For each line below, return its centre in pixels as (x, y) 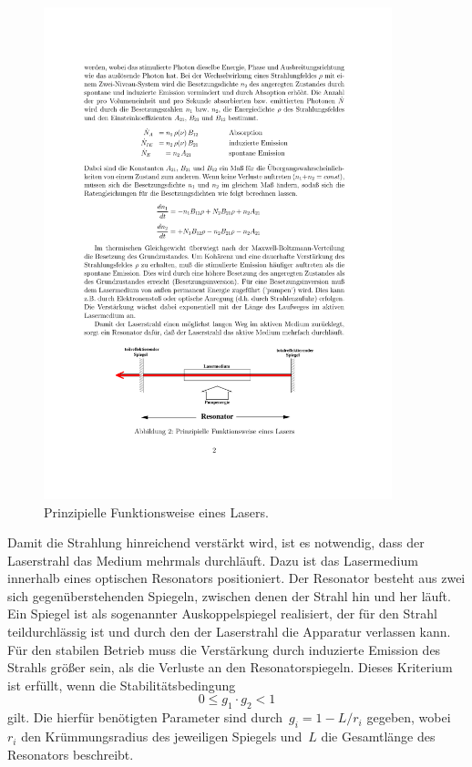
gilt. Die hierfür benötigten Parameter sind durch (145, 717)
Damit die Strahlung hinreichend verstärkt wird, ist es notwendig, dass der (216, 542)
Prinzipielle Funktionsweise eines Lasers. (156, 511)
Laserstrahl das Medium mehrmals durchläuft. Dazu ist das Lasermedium (213, 560)
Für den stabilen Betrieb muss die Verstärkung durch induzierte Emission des (224, 649)
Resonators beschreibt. (71, 754)
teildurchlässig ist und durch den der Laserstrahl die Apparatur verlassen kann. (229, 632)
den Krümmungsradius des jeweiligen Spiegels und (162, 736)
